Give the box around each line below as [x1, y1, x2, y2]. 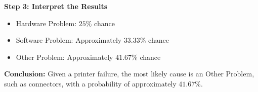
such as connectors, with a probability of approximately [4, 78, 177, 88]
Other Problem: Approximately [16, 51, 113, 62]
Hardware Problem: [16, 18, 77, 28]
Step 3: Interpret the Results [4, 1, 108, 11]
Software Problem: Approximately [16, 35, 122, 45]
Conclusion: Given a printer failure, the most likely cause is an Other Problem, [4, 68, 254, 79]
